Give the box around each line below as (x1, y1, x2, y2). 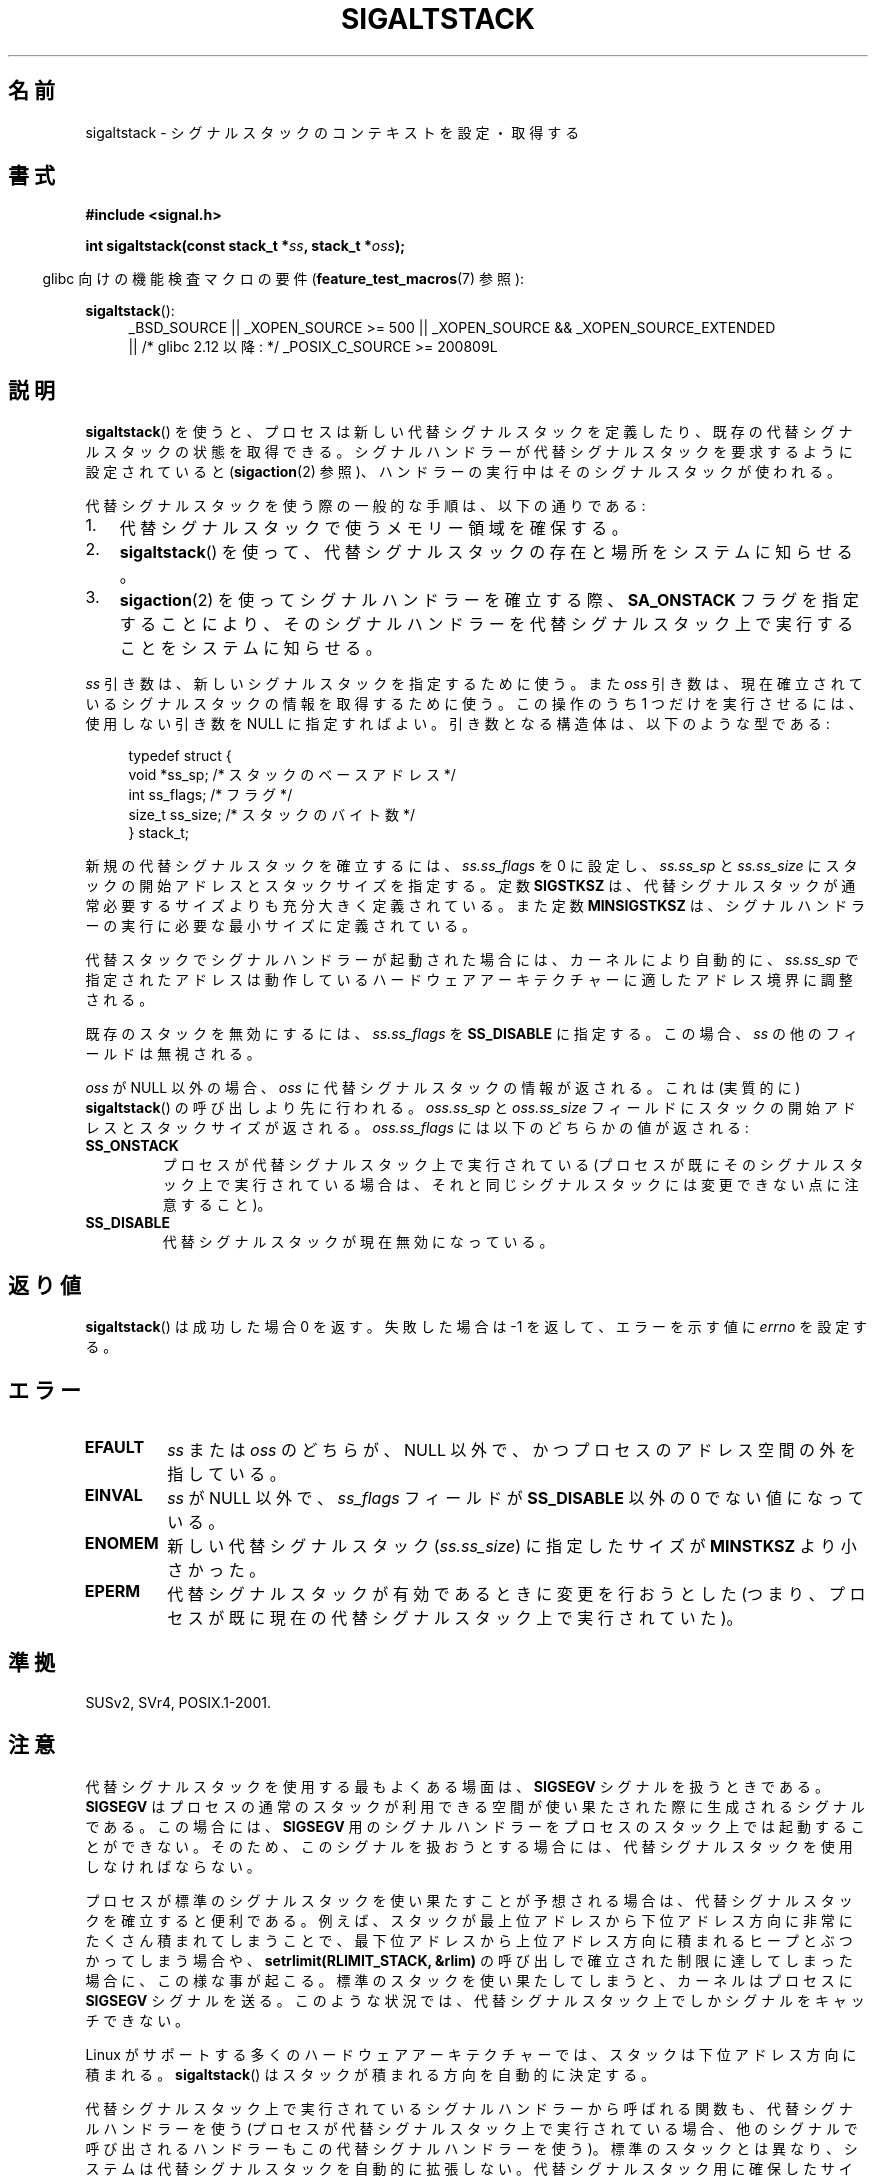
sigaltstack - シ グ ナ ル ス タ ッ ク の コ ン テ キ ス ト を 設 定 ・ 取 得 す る (85, 123, 580, 141)
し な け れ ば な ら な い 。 (85, 1857, 261, 1875)
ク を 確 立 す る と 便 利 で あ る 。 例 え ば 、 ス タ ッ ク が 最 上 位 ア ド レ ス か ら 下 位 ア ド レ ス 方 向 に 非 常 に (85, 1911, 853, 1929)
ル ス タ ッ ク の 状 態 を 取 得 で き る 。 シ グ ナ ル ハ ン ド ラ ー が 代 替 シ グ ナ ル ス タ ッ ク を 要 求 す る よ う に (85, 443, 853, 461)
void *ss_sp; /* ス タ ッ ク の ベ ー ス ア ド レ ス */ (128, 766, 456, 784)
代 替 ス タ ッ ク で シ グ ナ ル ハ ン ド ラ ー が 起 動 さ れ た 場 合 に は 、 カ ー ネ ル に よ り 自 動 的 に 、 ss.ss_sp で (85, 951, 859, 969)
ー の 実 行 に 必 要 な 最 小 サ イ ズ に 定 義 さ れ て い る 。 (85, 917, 477, 935)
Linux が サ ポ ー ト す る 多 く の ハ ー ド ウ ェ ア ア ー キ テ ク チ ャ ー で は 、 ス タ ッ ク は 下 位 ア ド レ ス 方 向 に (85, 2045, 857, 2063)
